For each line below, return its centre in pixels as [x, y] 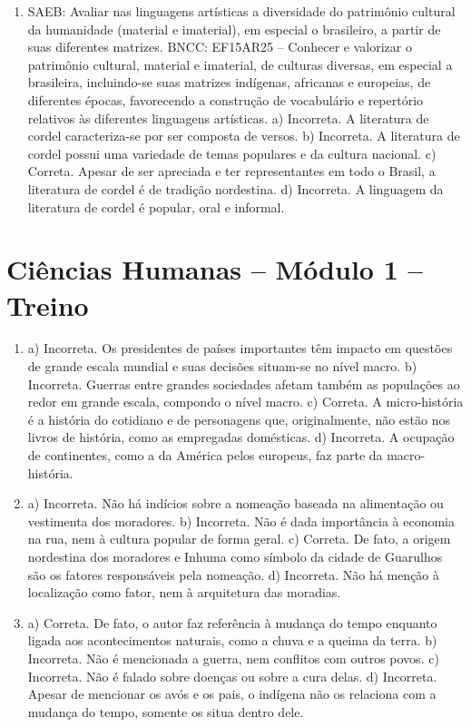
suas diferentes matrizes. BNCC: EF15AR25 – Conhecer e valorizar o [220, 47]
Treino [48, 305]
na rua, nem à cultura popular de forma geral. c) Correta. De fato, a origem [239, 539]
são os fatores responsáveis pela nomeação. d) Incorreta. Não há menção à [234, 574]
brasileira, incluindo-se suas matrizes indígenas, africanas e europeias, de [229, 82]
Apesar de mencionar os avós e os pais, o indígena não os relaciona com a [232, 694]
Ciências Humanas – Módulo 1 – [215, 269]
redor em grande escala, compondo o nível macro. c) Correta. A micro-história [245, 402]
